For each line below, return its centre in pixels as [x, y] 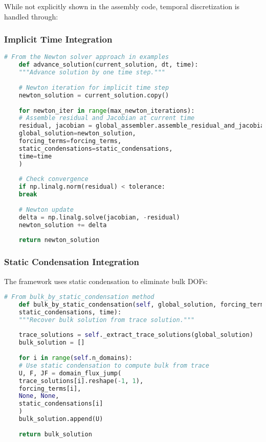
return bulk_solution [55, 434]
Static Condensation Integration [72, 262]
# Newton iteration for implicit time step [94, 87]
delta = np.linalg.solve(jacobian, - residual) [99, 217]
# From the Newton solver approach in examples [87, 57]
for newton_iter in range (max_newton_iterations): [107, 110]
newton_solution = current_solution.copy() [94, 95]
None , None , [39, 396]
